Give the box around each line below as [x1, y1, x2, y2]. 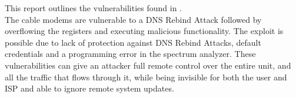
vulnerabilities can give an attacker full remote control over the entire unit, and [5, 59, 291, 71]
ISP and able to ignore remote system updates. [5, 82, 174, 94]
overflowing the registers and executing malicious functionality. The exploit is [5, 25, 284, 37]
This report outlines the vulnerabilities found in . [5, 2, 182, 13]
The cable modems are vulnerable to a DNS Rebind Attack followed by [5, 13, 262, 25]
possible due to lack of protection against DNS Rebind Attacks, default [5, 36, 261, 48]
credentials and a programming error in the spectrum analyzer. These [5, 48, 256, 60]
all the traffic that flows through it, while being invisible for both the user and [5, 70, 287, 83]
